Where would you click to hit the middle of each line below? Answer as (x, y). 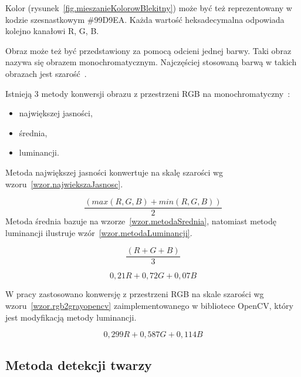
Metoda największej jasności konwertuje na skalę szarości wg (114, 172)
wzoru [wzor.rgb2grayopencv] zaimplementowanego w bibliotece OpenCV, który (149, 306)
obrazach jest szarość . (46, 73)
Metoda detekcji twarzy (79, 364)
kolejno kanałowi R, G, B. (52, 31)
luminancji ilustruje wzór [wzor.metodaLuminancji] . (99, 232)
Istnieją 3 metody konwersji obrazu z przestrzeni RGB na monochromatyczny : (148, 93)
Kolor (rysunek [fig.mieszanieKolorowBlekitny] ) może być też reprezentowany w (149, 8)
